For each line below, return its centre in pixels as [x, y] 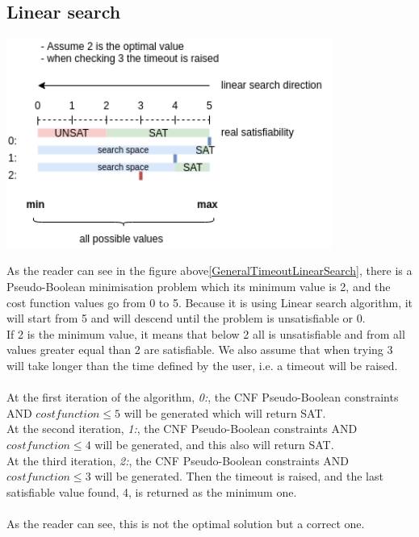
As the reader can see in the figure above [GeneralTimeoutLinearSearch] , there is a [209, 271]
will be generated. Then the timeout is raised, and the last [239, 476]
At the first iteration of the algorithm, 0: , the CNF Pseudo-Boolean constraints [203, 397]
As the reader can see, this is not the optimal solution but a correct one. [186, 523]
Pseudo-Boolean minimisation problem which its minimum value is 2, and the [199, 287]
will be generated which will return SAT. [225, 412]
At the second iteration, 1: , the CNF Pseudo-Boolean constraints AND [182, 429]
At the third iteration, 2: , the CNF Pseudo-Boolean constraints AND [178, 460]
